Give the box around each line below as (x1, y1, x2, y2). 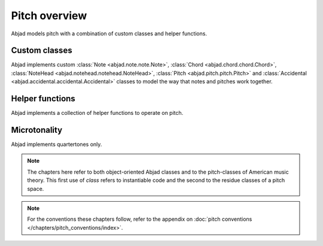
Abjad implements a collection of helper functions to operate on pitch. (11, 110, 184, 117)
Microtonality (11, 124, 63, 135)
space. (27, 185, 44, 192)
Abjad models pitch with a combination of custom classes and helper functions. (11, 30, 208, 37)
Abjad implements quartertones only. (11, 141, 102, 148)
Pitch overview (11, 9, 87, 22)
